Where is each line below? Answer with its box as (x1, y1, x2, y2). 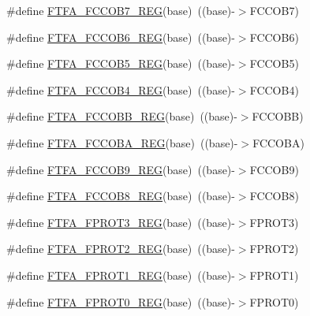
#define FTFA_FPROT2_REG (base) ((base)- (6, 240, 235, 257)
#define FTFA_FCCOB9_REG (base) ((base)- (6, 161, 235, 177)
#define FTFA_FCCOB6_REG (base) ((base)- (6, 28, 235, 45)
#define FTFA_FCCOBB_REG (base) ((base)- (6, 108, 237, 125)
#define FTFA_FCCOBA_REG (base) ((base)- (6, 134, 238, 151)
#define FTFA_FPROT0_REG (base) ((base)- (6, 293, 235, 310)
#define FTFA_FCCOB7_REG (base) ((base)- (6, 2, 235, 18)
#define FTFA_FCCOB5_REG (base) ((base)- (6, 55, 235, 72)
